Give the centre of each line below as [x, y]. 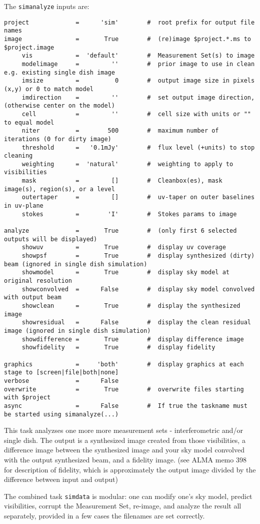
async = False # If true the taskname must [126, 406]
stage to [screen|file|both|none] [61, 373]
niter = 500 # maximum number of [120, 131]
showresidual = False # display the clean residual [136, 323]
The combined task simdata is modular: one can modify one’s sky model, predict [128, 496]
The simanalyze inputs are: [47, 6]
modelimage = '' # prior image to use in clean [138, 64]
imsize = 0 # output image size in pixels [138, 81]
